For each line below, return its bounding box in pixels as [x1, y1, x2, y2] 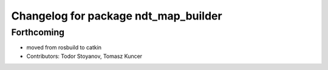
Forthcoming [11, 27, 65, 38]
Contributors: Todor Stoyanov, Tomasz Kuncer [26, 52, 143, 60]
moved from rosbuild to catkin [26, 44, 102, 51]
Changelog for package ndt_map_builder [11, 9, 222, 23]
